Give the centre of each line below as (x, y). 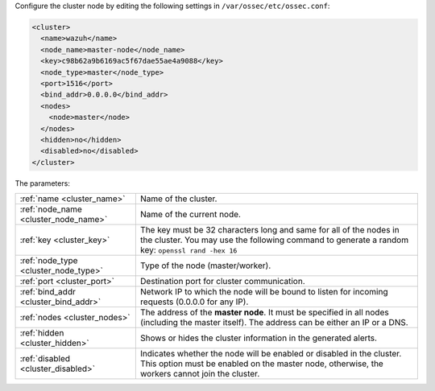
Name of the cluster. (178, 199)
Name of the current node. (191, 215)
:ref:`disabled (45, 359)
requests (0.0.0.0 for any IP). (194, 302)
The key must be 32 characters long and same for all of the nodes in (269, 230)
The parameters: (42, 183)
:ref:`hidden (42, 333)
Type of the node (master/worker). (205, 265)
